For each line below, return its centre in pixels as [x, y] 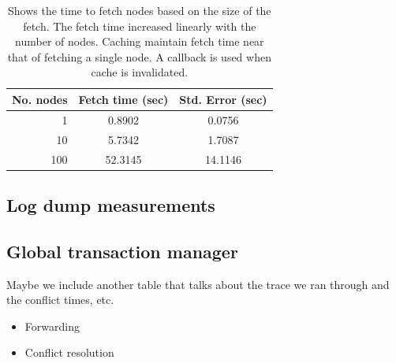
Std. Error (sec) [223, 99]
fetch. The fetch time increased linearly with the [140, 26]
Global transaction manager [122, 251]
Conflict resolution [69, 352]
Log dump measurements [111, 204]
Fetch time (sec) [123, 99]
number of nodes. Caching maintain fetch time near [140, 41]
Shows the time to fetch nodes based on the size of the [140, 10]
